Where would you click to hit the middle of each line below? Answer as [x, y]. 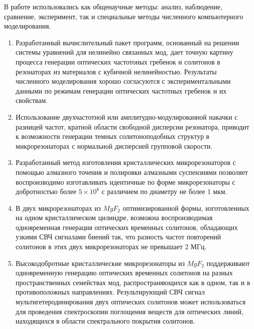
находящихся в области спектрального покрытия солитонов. [105, 321]
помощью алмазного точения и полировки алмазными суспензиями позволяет [132, 172]
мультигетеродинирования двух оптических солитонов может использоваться [130, 302]
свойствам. [32, 100]
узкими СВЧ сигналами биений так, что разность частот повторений [118, 237]
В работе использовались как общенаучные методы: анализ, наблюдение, [113, 6]
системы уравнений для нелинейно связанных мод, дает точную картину [124, 52]
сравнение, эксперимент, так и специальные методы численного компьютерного [124, 16]
